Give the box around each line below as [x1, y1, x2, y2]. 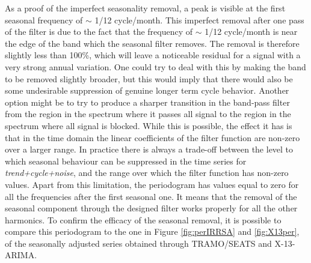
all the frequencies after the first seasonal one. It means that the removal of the [5, 190, 297, 202]
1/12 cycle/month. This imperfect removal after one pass [94, 13, 304, 26]
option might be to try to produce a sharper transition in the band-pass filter [5, 95, 290, 108]
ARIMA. [5, 249, 37, 261]
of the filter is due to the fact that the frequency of [5, 25, 193, 38]
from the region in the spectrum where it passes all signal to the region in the [5, 107, 291, 120]
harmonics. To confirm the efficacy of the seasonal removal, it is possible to [5, 213, 282, 226]
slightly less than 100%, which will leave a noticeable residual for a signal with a [5, 49, 301, 61]
